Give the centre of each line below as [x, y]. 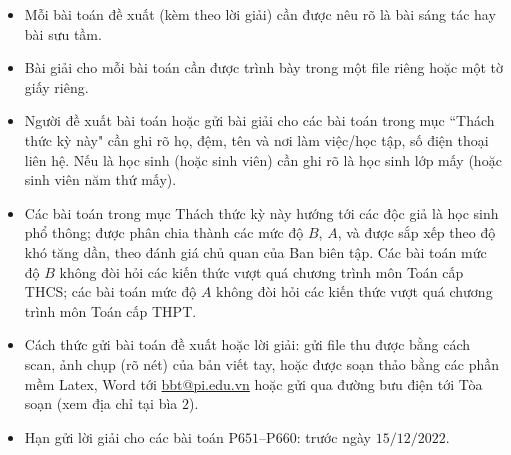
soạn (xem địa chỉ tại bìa [101, 403]
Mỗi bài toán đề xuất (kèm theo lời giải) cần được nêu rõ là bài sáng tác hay [260, 14]
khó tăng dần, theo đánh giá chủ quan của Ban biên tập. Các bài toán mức [255, 251]
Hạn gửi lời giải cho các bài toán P [131, 436]
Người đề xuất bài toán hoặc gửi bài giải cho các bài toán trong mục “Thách [259, 120]
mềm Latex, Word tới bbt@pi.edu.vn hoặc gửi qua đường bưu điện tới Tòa [253, 383]
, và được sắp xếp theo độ [416, 232]
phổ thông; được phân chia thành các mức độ [164, 232]
